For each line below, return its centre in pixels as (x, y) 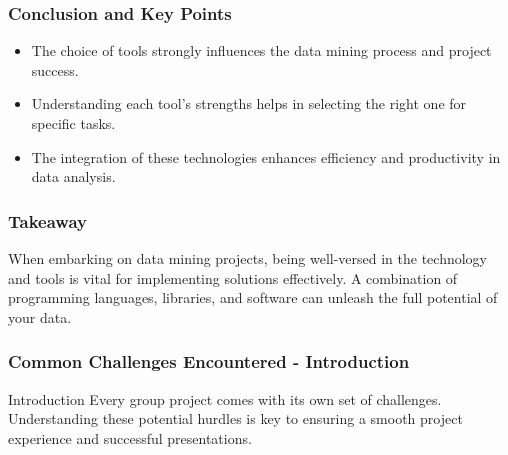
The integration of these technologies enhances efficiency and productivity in (266, 156)
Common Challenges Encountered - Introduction (209, 361)
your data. (40, 316)
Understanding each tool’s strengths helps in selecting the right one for (249, 103)
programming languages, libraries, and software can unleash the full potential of (253, 297)
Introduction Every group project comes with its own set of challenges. (225, 398)
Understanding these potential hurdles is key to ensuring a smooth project (235, 418)
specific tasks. (73, 123)
